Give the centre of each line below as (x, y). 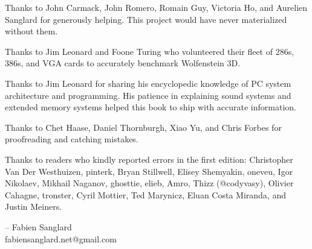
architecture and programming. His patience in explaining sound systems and (148, 95)
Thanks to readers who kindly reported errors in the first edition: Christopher (149, 159)
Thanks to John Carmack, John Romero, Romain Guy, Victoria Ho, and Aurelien (156, 7)
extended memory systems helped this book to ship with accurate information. (151, 107)
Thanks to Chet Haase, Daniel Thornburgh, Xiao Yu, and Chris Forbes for (143, 127)
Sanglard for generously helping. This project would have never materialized (146, 19)
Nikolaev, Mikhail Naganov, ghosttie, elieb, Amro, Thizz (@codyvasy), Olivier (149, 183)
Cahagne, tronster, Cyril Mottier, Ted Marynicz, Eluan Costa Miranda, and (145, 194)
